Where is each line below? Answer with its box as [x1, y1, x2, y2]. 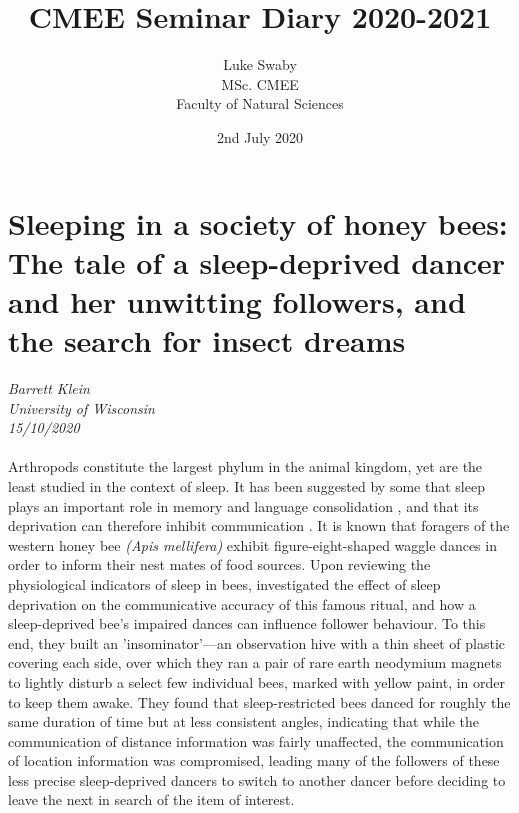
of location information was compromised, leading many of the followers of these [8, 750, 500, 771]
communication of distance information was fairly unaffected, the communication [8, 730, 504, 751]
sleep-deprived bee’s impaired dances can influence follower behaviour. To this [8, 613, 486, 634]
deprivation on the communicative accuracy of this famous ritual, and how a [8, 593, 476, 614]
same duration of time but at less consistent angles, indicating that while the [8, 711, 480, 732]
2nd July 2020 [216, 126, 304, 147]
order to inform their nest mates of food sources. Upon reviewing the [8, 554, 431, 575]
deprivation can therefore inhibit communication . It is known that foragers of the [8, 515, 510, 536]
